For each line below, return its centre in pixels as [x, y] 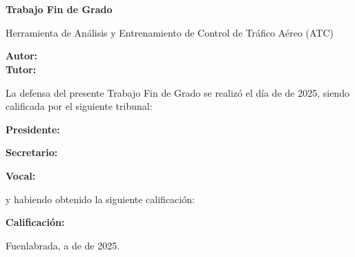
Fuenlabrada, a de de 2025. [63, 245]
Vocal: [21, 175]
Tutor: [21, 69]
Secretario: [32, 152]
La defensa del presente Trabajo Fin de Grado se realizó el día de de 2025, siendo [177, 92]
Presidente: [33, 129]
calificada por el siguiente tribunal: [79, 106]
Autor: [22, 56]
